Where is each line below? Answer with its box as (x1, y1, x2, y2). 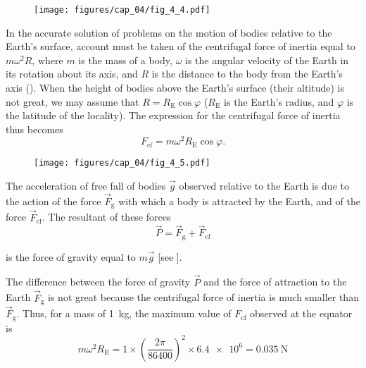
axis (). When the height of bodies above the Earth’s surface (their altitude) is (6, 80, 344, 95)
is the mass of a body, (78, 52, 172, 67)
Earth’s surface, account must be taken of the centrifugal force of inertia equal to (6, 39, 355, 54)
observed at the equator (250, 306, 353, 321)
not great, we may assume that (6, 94, 139, 109)
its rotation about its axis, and (6, 66, 138, 81)
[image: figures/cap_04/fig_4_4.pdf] (34, 5, 210, 15)
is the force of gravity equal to (6, 249, 136, 264)
